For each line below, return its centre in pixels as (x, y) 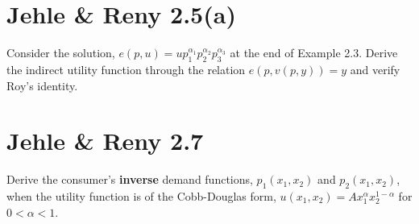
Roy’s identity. (42, 85)
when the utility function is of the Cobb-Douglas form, (141, 196)
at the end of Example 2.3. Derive (314, 53)
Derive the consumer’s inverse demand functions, (130, 179)
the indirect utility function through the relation (126, 69)
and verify (375, 69)
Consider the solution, (61, 53)
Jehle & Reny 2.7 (105, 141)
